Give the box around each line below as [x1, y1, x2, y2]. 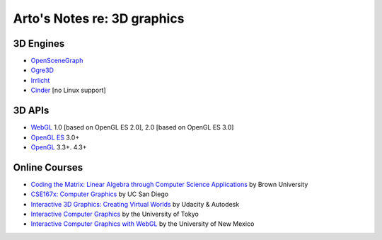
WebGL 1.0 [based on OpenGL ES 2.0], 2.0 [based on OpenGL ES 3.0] [30, 123, 234, 132]
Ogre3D [30, 66, 54, 74]
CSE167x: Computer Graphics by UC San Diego [30, 190, 169, 198]
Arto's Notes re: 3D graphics [13, 11, 185, 26]
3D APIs [13, 105, 50, 117]
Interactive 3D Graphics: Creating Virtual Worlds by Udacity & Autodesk [30, 200, 240, 208]
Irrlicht [30, 76, 50, 84]
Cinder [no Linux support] [30, 86, 106, 95]
